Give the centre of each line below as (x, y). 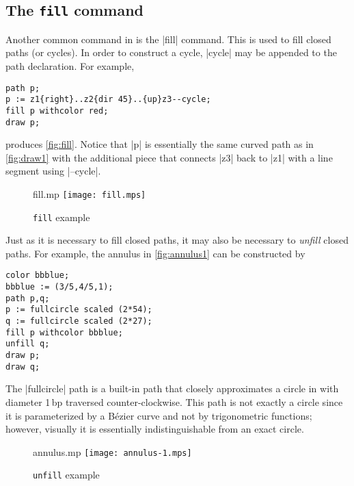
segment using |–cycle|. (53, 171)
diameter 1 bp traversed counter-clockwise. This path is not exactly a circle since (174, 401)
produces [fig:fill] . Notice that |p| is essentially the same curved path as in (160, 144)
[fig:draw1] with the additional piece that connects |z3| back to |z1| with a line (169, 157)
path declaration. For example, (70, 65)
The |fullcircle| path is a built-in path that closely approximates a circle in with (172, 388)
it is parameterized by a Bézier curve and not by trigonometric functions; (159, 415)
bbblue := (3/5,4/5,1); (59, 287)
